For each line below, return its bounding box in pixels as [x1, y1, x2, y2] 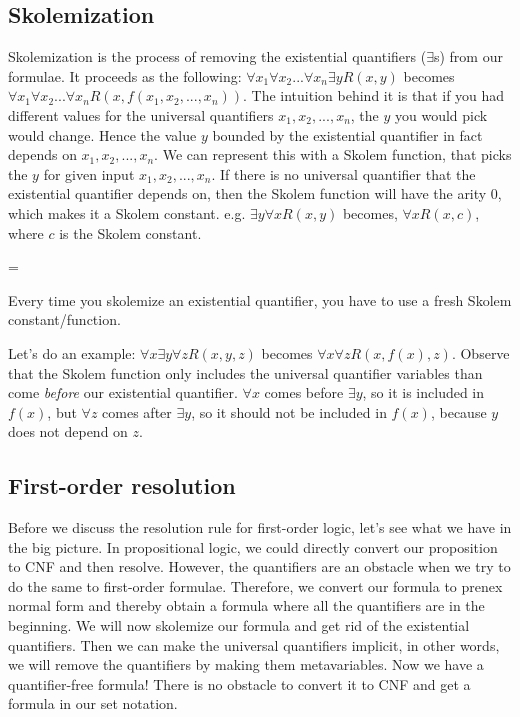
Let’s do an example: [8, 342, 136, 363]
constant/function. [8, 309, 121, 330]
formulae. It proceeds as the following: [8, 65, 242, 86]
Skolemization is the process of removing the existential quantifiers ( [8, 46, 427, 67]
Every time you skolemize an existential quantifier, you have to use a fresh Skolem [8, 289, 512, 310]
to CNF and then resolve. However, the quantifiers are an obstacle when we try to [8, 556, 511, 577]
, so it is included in [362, 382, 485, 403]
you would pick [395, 104, 488, 125]
